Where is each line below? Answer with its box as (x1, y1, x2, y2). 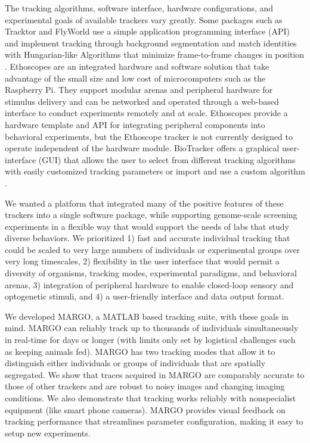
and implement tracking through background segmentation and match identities (5, 36, 297, 49)
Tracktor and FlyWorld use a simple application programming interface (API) (5, 25, 290, 38)
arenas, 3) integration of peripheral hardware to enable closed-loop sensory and (5, 278, 294, 291)
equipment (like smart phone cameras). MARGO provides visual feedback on (5, 403, 286, 416)
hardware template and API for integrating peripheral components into (5, 118, 265, 130)
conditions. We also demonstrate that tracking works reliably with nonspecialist (5, 392, 296, 404)
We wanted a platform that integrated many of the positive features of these (5, 196, 284, 209)
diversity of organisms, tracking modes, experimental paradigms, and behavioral (5, 267, 297, 279)
